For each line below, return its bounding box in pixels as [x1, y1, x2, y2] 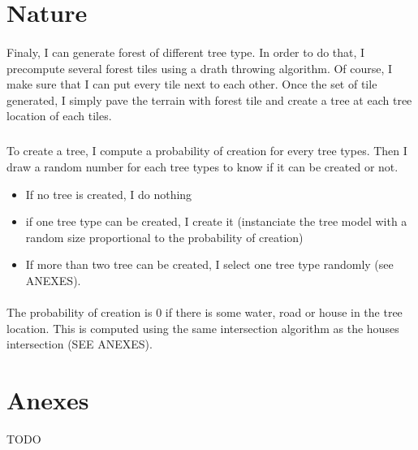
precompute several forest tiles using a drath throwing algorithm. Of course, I [6, 59, 393, 76]
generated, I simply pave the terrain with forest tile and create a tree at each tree [6, 91, 412, 108]
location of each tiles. [6, 107, 112, 124]
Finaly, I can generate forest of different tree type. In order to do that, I [6, 43, 365, 60]
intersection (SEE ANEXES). [6, 335, 153, 353]
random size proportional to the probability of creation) [25, 228, 304, 245]
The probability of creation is [6, 304, 153, 321]
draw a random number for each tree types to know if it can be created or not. [6, 158, 399, 175]
